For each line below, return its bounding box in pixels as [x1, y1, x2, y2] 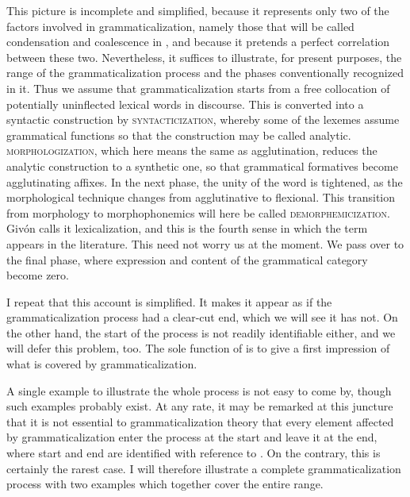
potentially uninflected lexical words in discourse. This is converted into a [6, 95, 364, 112]
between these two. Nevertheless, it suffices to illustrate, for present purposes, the [6, 48, 402, 65]
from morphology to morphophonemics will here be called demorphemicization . [6, 204, 390, 221]
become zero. [6, 267, 69, 283]
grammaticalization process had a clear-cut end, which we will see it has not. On [6, 309, 398, 326]
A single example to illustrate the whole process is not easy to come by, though [6, 382, 392, 399]
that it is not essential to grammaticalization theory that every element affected [6, 413, 394, 430]
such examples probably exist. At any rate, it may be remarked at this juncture [6, 398, 393, 414]
